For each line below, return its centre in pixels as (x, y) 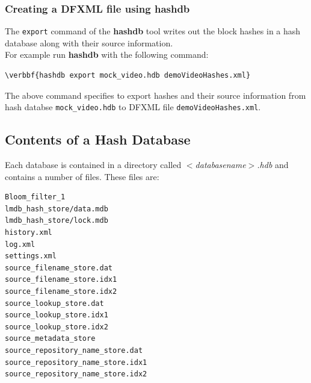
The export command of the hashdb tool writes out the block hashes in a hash (153, 31)
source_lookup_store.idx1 (57, 315)
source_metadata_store (50, 339)
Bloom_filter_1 (35, 197)
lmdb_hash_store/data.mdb (57, 209)
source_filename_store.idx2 (61, 292)
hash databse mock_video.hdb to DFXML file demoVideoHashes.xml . (133, 107)
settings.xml (31, 256)
